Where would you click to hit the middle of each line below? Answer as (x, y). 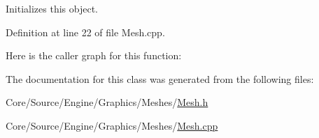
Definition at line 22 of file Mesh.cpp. (85, 32)
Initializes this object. (52, 8)
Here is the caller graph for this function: (94, 55)
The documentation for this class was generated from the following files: (160, 78)
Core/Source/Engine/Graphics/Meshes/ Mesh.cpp (112, 125)
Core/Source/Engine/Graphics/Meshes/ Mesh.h (107, 102)
